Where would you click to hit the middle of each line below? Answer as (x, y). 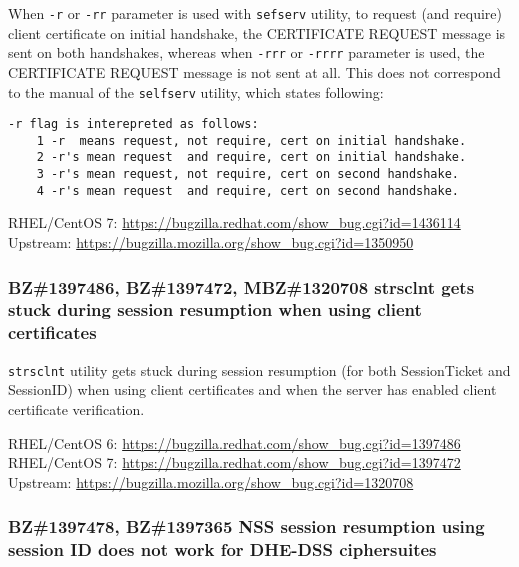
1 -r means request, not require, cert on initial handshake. (251, 140)
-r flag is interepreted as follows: (133, 124)
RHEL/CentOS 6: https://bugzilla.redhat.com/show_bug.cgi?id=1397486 (234, 442)
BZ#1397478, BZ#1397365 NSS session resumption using (246, 526)
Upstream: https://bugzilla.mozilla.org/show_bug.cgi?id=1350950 (211, 242)
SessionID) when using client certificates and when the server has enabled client (252, 389)
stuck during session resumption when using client (215, 309)
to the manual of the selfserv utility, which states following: (196, 91)
